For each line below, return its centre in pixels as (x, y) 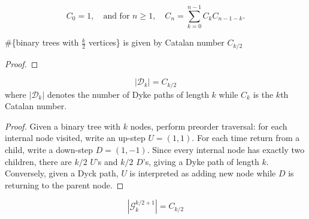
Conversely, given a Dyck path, (62, 173)
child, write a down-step (49, 149)
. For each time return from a (246, 138)
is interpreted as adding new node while (203, 173)
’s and (107, 161)
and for (116, 16)
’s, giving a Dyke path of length (201, 161)
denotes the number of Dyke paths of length (128, 94)
